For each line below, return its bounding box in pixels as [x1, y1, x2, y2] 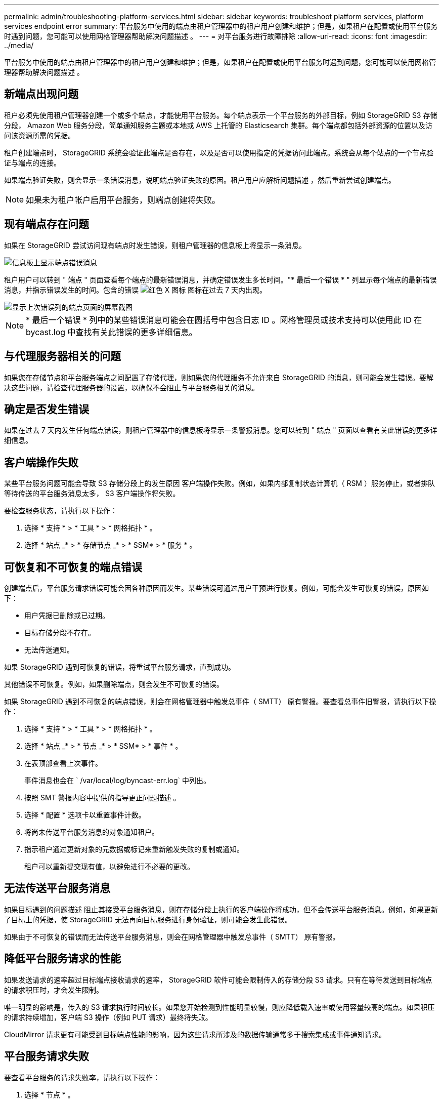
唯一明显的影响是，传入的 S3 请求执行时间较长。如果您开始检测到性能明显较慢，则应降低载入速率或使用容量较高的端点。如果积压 [4, 1002, 435, 1011]
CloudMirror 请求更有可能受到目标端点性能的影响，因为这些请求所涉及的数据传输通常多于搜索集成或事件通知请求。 [4, 1030, 386, 1039]
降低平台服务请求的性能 [4, 952, 121, 965]
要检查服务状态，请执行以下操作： [4, 506, 117, 515]
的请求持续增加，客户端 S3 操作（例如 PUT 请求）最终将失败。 [4, 1012, 212, 1022]
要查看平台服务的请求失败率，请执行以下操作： [4, 1073, 160, 1082]
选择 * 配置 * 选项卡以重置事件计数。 [24, 810, 146, 820]
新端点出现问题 [4, 88, 78, 101]
